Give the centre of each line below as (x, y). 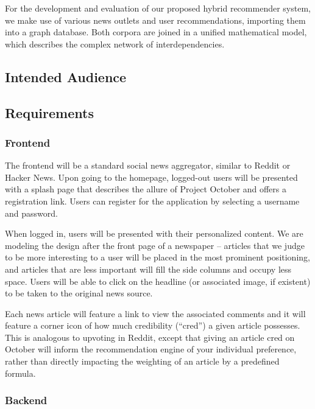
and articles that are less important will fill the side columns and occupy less (148, 269)
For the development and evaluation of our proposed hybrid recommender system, (158, 8)
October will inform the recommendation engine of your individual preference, (151, 349)
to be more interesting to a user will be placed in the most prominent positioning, (157, 257)
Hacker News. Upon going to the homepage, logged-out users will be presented (151, 177)
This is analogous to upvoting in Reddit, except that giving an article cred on (150, 337)
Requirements (49, 112)
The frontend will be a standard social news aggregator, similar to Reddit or (148, 165)
